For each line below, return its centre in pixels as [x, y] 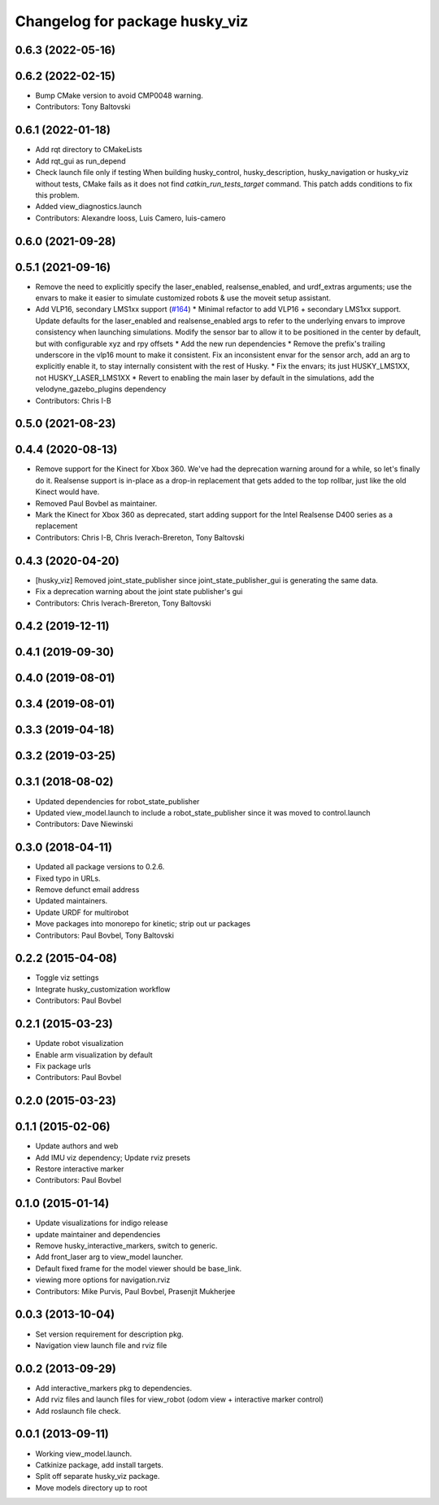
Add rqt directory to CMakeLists [89, 150]
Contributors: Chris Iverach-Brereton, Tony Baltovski [123, 603]
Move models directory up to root [91, 1487]
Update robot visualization [79, 1043]
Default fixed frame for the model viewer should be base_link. [139, 1268]
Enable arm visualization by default [94, 1055]
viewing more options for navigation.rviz [103, 1280]
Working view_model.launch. [84, 1454]
